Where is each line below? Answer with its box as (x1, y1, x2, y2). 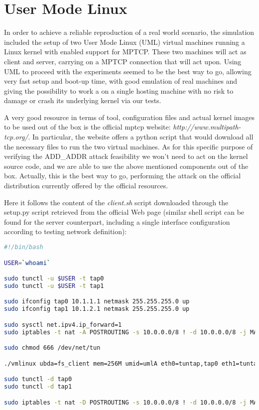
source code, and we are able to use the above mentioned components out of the (4, 160, 249, 171)
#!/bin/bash (4, 244, 43, 251)
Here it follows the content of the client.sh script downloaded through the (4, 197, 229, 207)
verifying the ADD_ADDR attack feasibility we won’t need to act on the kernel (4, 151, 248, 161)
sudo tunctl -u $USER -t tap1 (4, 282, 104, 289)
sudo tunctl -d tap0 (4, 376, 72, 383)
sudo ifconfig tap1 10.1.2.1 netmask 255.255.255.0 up (4, 305, 190, 313)
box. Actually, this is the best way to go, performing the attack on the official (4, 170, 241, 181)
